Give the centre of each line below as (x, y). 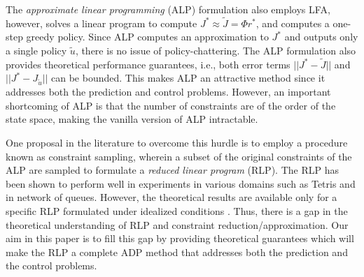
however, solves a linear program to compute (101, 23)
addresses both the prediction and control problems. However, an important (168, 92)
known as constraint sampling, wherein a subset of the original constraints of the (179, 156)
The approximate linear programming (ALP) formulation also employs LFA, (168, 9)
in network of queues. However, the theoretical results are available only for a (171, 197)
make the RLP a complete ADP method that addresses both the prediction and (177, 252)
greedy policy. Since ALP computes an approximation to (147, 37)
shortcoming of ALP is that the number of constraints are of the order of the (171, 105)
